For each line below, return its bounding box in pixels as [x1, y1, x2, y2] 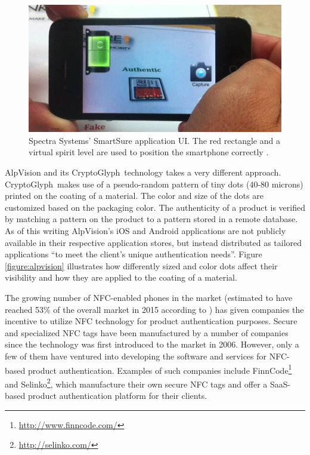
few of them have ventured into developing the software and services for [5, 349, 267, 362]
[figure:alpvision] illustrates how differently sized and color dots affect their [5, 259, 278, 272]
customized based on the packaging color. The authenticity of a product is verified [5, 201, 305, 213]
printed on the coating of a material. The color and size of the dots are [5, 189, 263, 202]
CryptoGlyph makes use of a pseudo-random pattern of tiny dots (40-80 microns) [5, 177, 303, 190]
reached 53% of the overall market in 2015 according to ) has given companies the [5, 303, 304, 315]
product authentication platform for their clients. [27, 389, 207, 402]
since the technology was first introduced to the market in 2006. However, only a [5, 338, 299, 351]
